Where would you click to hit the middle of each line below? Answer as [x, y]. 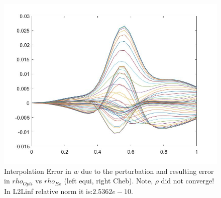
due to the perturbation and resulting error [147, 171]
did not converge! [188, 181]
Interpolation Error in [38, 171]
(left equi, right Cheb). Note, [108, 181]
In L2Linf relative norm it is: [48, 191]
